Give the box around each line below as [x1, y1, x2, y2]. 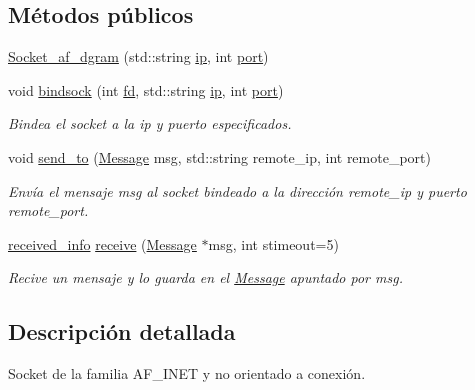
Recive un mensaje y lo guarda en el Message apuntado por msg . [8, 267, 403, 288]
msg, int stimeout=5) [208, 233, 339, 254]
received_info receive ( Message [8, 233, 197, 254]
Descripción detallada [8, 316, 236, 347]
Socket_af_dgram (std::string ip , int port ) [8, 46, 269, 67]
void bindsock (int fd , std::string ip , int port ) [8, 79, 284, 100]
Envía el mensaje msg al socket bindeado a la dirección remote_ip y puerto [8, 180, 467, 201]
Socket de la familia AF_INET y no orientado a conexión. [8, 363, 366, 384]
